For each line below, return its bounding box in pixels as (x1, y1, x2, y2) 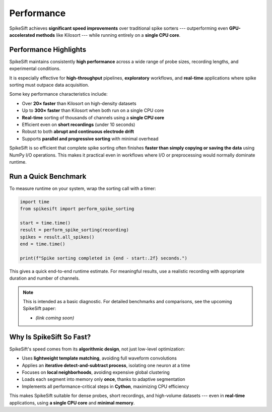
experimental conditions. (9, 65, 61, 72)
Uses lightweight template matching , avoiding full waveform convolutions (22, 355, 177, 361)
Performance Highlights (9, 45, 87, 54)
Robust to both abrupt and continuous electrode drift (22, 128, 134, 134)
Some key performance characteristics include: (9, 91, 108, 97)
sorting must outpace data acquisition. (9, 82, 89, 88)
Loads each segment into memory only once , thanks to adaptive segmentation (22, 376, 185, 382)
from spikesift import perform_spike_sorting (20, 206, 134, 212)
